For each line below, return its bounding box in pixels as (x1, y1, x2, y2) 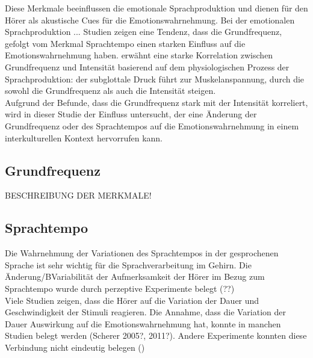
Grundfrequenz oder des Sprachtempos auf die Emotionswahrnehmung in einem (5, 119, 299, 132)
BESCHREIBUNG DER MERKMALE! (5, 189, 152, 202)
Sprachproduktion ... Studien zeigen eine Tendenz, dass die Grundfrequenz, (5, 25, 282, 38)
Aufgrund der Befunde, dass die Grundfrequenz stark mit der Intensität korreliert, (5, 96, 308, 108)
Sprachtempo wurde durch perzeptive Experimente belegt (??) (5, 282, 235, 294)
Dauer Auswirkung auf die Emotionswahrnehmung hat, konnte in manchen (5, 317, 281, 330)
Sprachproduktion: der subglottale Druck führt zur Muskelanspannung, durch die (5, 72, 305, 85)
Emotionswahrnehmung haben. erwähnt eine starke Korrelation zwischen (5, 49, 273, 61)
